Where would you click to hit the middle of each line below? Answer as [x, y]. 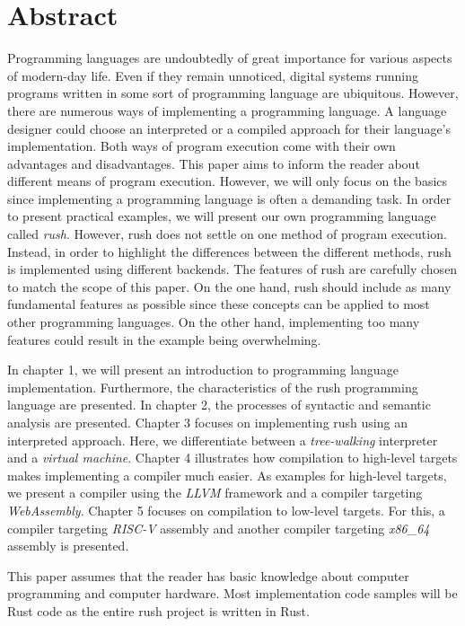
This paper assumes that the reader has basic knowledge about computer [208, 575]
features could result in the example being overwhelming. [164, 339]
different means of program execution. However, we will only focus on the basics [228, 181]
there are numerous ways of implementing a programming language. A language [227, 110]
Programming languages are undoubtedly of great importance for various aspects [230, 58]
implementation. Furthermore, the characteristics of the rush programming [213, 387]
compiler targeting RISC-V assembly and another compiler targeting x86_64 [219, 528]
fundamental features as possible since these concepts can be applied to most [219, 304]
